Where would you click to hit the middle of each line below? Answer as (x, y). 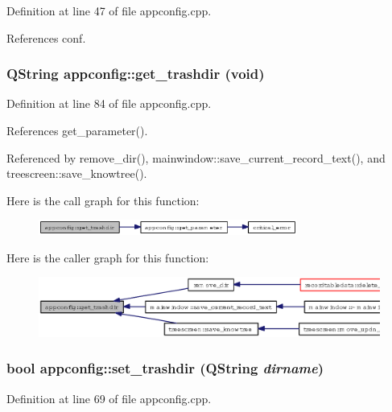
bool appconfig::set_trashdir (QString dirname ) (165, 368)
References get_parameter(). (77, 130)
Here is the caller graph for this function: (108, 257)
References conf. (46, 37)
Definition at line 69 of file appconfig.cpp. (109, 398)
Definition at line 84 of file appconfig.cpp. (109, 103)
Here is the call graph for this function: (103, 200)
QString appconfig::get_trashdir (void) (136, 74)
